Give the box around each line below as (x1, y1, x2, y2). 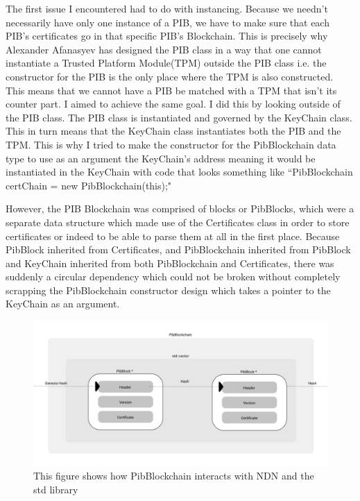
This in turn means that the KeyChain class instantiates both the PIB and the (6, 124, 341, 138)
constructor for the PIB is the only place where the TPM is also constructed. (6, 69, 334, 83)
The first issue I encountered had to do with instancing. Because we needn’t (6, 1, 328, 15)
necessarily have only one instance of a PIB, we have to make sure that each (6, 15, 329, 29)
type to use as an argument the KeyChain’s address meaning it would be (6, 151, 316, 165)
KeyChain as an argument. (6, 296, 120, 311)
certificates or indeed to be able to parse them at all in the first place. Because (6, 228, 340, 243)
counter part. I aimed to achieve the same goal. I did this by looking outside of (6, 96, 341, 111)
